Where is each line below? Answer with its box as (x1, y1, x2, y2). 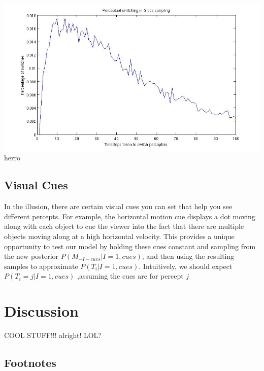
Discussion (4, 300, 79, 321)
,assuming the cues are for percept (77, 271, 184, 281)
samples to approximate (4, 260, 78, 271)
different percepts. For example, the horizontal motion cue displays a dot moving (4, 211, 255, 221)
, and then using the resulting (142, 251, 235, 261)
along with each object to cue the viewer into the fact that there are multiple (4, 221, 244, 231)
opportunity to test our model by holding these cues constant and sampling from (4, 241, 256, 251)
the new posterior (4, 251, 59, 261)
